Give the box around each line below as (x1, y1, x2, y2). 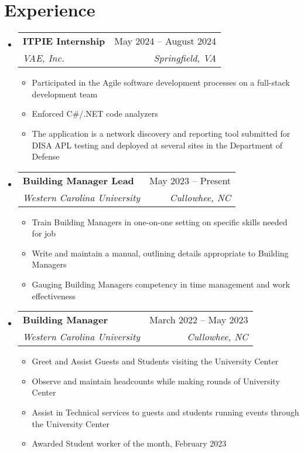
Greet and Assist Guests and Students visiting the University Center (32, 355, 279, 367)
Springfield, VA (153, 51, 217, 65)
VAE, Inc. (22, 51, 64, 65)
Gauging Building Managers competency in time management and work (32, 278, 290, 290)
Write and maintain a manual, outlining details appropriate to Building (32, 246, 289, 259)
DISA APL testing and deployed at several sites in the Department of (32, 138, 282, 151)
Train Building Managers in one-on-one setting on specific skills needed (32, 215, 288, 228)
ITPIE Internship (22, 34, 105, 48)
